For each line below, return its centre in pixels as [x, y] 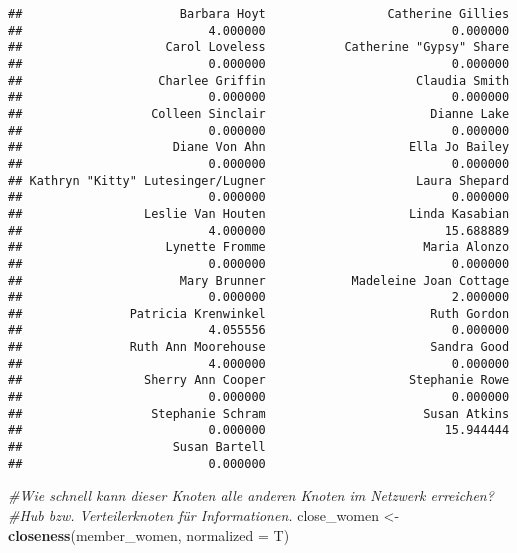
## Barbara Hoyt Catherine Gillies [259, 14]
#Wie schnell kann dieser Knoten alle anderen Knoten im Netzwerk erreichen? [251, 495]
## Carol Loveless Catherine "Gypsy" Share [259, 47]
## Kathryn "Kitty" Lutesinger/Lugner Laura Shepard [259, 180]
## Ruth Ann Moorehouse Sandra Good [259, 347]
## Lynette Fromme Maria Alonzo [259, 247]
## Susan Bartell [137, 447]
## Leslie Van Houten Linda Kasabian [259, 213]
